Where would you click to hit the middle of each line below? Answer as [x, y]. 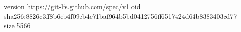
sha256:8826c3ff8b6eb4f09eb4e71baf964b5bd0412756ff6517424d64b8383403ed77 [120, 16]
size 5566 [17, 25]
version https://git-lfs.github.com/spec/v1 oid [72, 6]
